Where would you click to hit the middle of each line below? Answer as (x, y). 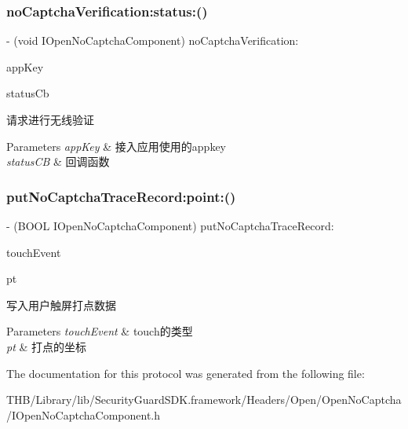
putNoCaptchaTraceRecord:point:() (121, 196)
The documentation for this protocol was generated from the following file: (186, 373)
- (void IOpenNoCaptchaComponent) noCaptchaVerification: (153, 40)
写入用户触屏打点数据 (61, 304)
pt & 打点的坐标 (47, 346)
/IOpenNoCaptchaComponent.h (84, 414)
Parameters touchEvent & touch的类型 (100, 331)
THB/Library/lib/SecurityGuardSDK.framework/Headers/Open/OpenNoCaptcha (204, 400)
